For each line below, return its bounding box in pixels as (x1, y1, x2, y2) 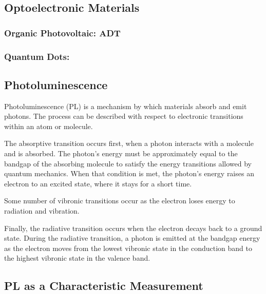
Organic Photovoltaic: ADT (4, 26, 121, 39)
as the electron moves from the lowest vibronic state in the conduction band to (4, 242, 252, 253)
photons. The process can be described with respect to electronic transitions (4, 111, 243, 121)
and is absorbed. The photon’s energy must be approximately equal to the (4, 148, 238, 159)
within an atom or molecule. (4, 120, 93, 131)
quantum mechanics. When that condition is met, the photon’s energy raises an (4, 168, 254, 179)
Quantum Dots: (4, 50, 70, 62)
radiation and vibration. (4, 205, 80, 216)
